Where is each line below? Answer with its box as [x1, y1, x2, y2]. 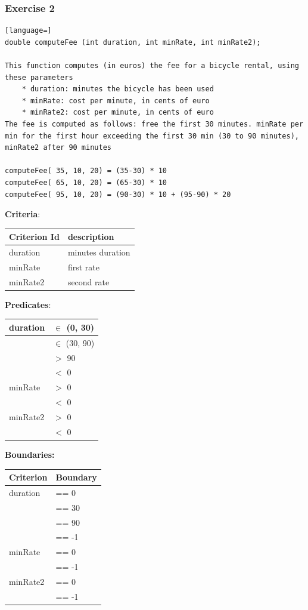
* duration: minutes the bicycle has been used [21, 85, 214, 94]
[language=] [5, 26, 52, 35]
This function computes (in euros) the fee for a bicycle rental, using [5, 61, 299, 70]
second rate [67, 275, 110, 288]
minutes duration [67, 246, 130, 258]
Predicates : [5, 298, 51, 310]
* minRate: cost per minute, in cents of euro [21, 96, 210, 105]
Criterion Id [9, 230, 60, 243]
